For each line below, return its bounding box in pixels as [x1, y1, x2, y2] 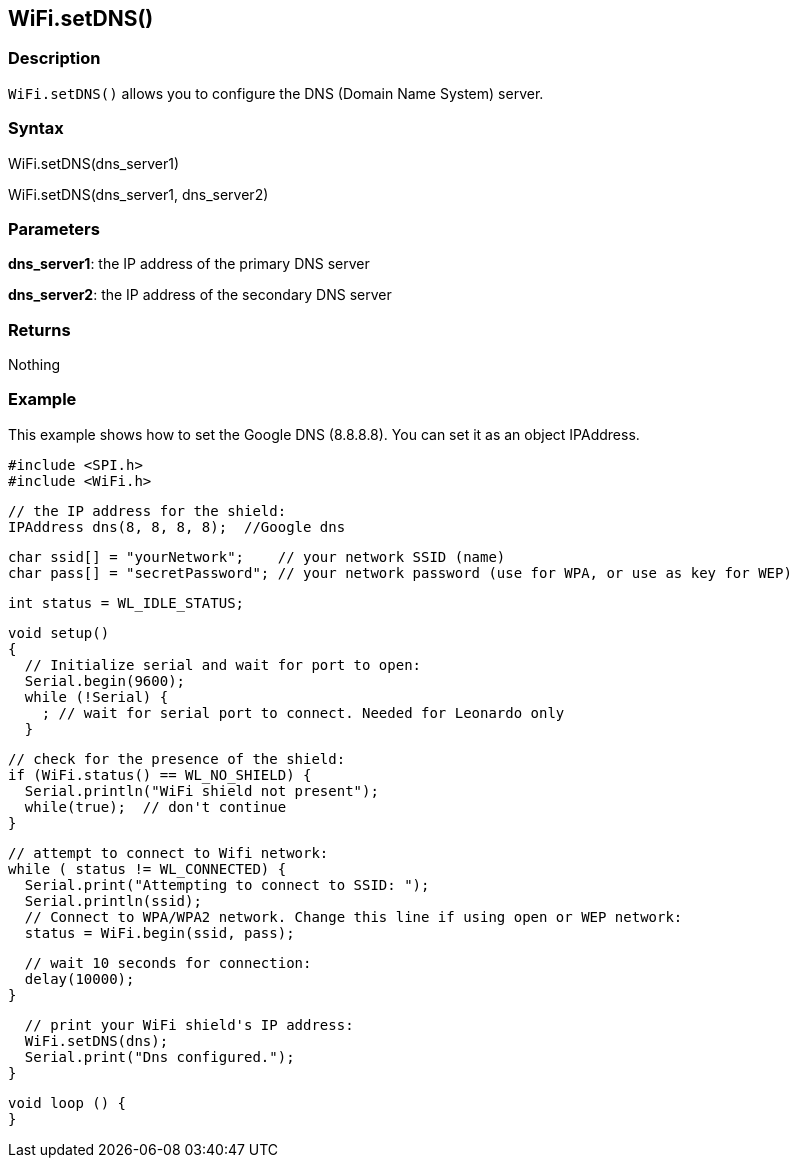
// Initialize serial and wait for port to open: [24, 656, 422, 673]
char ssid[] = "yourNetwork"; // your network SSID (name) [8, 548, 506, 565]
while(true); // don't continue [24, 798, 287, 815]
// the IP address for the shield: [8, 502, 287, 519]
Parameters [8, 218, 100, 239]
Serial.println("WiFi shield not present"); [24, 782, 379, 799]
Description [8, 48, 101, 69]
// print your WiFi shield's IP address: [24, 1016, 354, 1033]
